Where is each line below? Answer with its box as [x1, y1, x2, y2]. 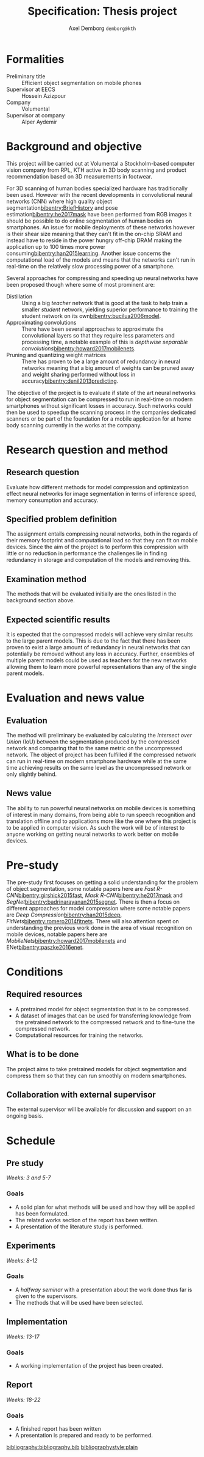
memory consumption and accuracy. [6, 496, 99, 504]
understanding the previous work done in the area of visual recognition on [6, 924, 192, 931]
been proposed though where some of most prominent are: [6, 281, 155, 288]
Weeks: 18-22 [6, 1396, 41, 1403]
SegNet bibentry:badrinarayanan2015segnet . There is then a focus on [6, 898, 180, 906]
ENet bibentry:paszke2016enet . [6, 943, 84, 951]
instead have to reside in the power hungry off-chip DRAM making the [6, 237, 182, 244]
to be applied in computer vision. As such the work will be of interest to [6, 824, 185, 831]
